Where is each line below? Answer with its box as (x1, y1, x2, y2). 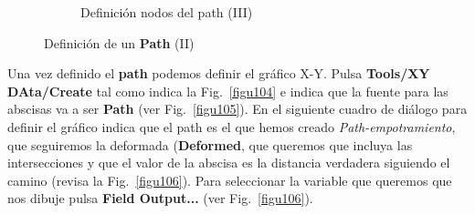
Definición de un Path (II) (44, 33, 195, 52)
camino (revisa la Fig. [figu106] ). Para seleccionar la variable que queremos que (7, 170, 452, 189)
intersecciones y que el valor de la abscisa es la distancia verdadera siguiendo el (7, 153, 450, 172)
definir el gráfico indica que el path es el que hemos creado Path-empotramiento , (7, 117, 456, 136)
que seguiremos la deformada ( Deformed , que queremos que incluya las (7, 135, 413, 154)
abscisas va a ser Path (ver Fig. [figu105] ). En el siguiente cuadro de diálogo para (7, 99, 468, 118)
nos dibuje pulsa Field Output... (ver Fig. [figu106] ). (7, 189, 313, 208)
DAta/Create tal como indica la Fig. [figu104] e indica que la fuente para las (7, 81, 449, 100)
